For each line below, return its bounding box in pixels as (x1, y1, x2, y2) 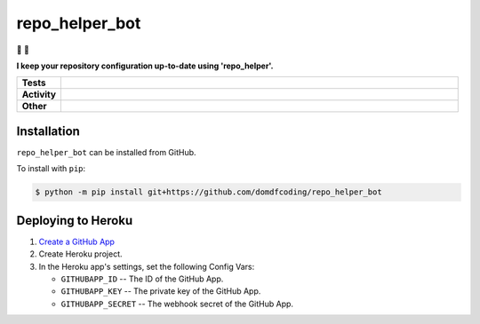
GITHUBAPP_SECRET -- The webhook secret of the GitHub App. (60, 298, 293, 309)
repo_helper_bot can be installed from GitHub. (16, 146, 196, 157)
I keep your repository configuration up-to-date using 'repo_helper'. (16, 60, 275, 71)
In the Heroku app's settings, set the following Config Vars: (38, 261, 255, 272)
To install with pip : (16, 163, 86, 174)
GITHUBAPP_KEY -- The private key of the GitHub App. (60, 286, 261, 296)
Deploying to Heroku (16, 213, 133, 228)
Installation (16, 123, 80, 138)
